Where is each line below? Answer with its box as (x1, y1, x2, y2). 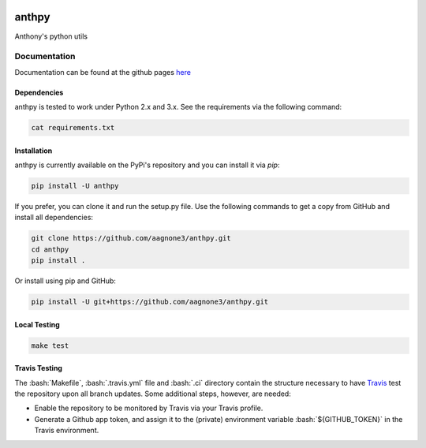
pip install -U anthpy (31, 181, 119, 190)
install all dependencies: (14, 213, 94, 222)
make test (31, 341, 69, 350)
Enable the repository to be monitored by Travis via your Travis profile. (34, 403, 263, 413)
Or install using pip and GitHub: (14, 276, 116, 286)
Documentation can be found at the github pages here (14, 67, 191, 77)
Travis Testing (14, 364, 63, 373)
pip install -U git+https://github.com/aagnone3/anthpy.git (31, 297, 269, 307)
